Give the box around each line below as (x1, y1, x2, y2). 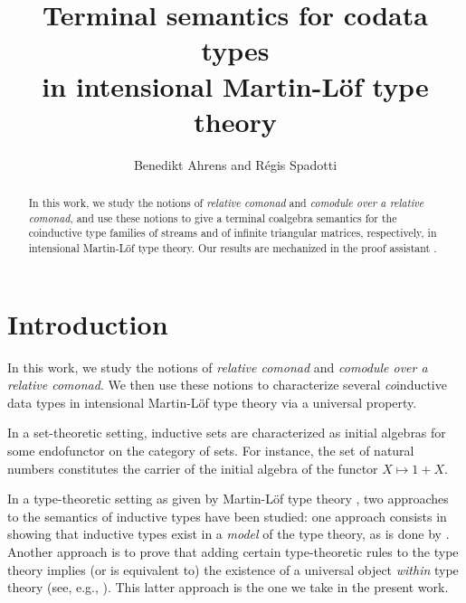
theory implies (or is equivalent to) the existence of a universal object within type (7, 560, 459, 579)
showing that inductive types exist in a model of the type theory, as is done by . (7, 524, 450, 543)
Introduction (7, 305, 168, 342)
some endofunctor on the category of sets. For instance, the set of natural (7, 441, 414, 460)
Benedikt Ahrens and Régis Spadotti (133, 155, 338, 174)
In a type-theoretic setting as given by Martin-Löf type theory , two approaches (7, 489, 449, 508)
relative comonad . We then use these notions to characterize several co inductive (7, 375, 447, 394)
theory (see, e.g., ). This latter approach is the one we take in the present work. (7, 578, 449, 597)
